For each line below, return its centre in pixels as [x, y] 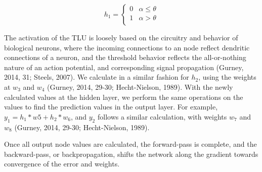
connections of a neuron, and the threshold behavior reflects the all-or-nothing [125, 57]
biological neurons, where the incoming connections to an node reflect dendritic [127, 47]
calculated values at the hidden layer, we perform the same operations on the [124, 97]
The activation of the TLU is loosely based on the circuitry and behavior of [121, 37]
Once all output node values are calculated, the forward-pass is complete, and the [130, 144]
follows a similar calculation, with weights [162, 116]
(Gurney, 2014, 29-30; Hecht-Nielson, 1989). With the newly [140, 87]
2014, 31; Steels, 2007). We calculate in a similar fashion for [97, 77]
